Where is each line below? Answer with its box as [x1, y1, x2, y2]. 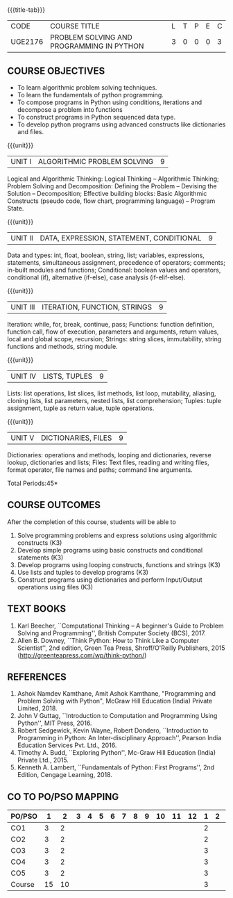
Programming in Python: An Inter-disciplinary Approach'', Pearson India [17, 734, 222, 742]
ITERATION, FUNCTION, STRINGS [41, 302, 153, 311]
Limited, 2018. [17, 704, 58, 712]
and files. [17, 128, 44, 136]
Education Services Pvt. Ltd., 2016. [17, 741, 117, 749]
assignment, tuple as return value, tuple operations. [7, 404, 155, 412]
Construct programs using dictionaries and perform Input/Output [17, 575, 202, 584]
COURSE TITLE [49, 22, 100, 31]
